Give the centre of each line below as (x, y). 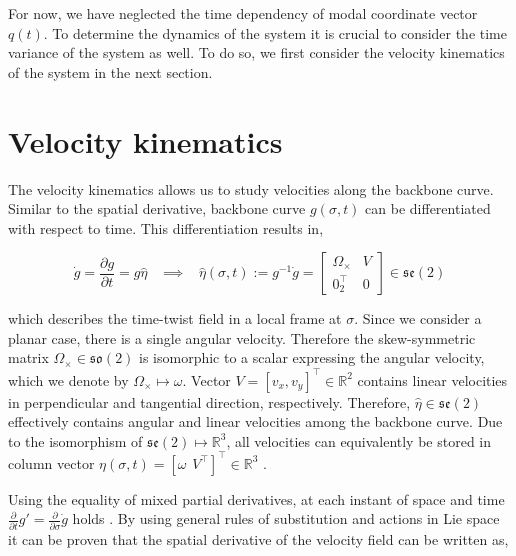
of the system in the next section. (110, 71)
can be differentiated (428, 208)
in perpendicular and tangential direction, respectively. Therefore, (209, 401)
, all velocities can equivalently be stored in (359, 440)
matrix (28, 357)
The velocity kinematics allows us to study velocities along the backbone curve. (251, 188)
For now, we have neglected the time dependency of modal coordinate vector (243, 13)
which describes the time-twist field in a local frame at (175, 318)
